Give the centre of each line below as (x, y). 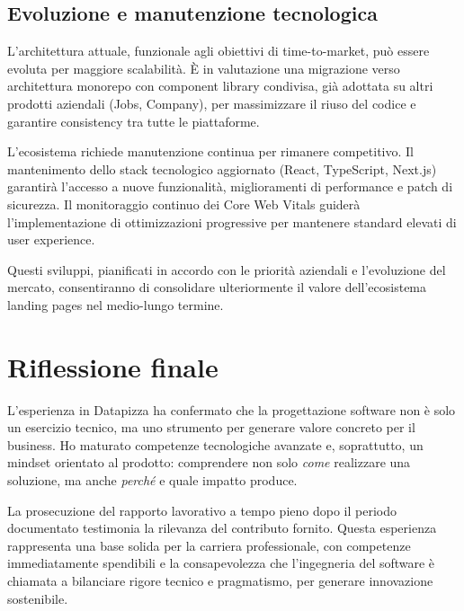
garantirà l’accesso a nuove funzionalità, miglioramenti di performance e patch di (230, 186)
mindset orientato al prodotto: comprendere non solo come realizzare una (209, 462)
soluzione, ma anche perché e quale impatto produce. (152, 480)
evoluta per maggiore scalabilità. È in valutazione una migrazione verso (204, 68)
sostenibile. (38, 598)
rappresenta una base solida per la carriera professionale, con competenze (209, 545)
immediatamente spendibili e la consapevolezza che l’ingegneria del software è (221, 563)
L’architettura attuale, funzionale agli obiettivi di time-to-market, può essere (219, 51)
